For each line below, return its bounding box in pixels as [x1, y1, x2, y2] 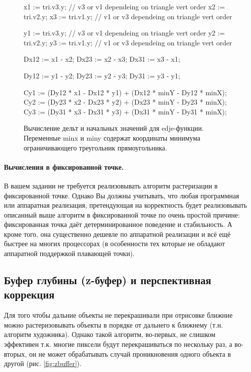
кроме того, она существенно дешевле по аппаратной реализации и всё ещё [4, 228, 231, 239]
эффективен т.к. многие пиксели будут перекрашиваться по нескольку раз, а [4, 339, 232, 349]
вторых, [4, 348, 27, 359]
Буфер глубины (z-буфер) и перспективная [4, 272, 212, 288]
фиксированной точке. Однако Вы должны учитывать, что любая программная [4, 190, 239, 200]
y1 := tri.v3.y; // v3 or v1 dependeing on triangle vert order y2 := [24, 28, 225, 38]
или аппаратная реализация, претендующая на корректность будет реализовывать [4, 200, 247, 210]
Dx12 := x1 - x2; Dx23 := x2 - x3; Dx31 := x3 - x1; [24, 54, 180, 64]
